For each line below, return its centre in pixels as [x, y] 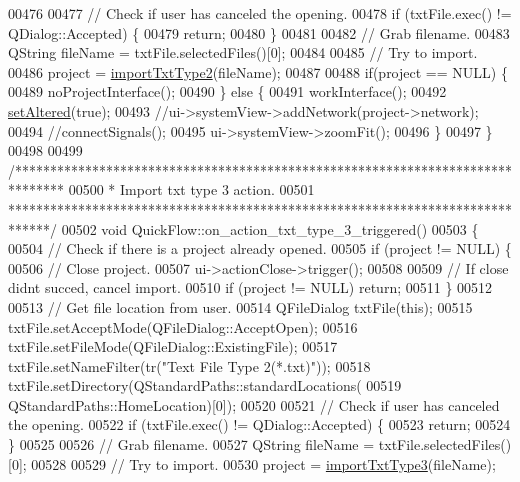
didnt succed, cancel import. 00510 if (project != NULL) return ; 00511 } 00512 [250, 287]
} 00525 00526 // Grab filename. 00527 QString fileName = [191, 444]
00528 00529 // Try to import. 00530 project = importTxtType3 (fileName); [263, 463]
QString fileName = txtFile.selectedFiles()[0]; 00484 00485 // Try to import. [243, 52]
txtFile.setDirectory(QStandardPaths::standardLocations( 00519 [205, 385]
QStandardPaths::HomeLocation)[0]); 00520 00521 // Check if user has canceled [254, 404]
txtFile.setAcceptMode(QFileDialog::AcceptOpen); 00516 [183, 326]
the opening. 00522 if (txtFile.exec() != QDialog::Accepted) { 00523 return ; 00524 [259, 424]
